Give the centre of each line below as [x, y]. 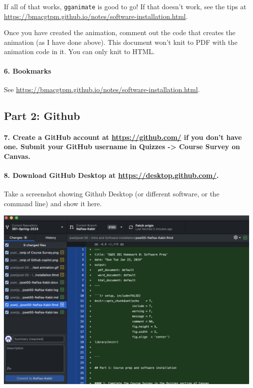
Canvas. [17, 156]
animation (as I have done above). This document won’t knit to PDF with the [121, 42]
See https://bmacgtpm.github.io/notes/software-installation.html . [102, 89]
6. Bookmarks [28, 70]
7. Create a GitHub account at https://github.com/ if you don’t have [123, 137]
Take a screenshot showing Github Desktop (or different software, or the [112, 194]
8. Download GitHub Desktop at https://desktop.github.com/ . [111, 175]
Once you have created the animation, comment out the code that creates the [120, 32]
